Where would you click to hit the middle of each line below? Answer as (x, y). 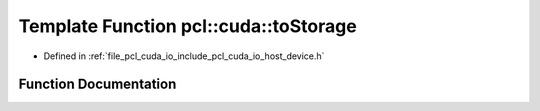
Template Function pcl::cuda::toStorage (187, 26)
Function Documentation (97, 84)
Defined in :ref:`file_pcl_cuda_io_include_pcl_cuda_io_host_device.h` (184, 56)
